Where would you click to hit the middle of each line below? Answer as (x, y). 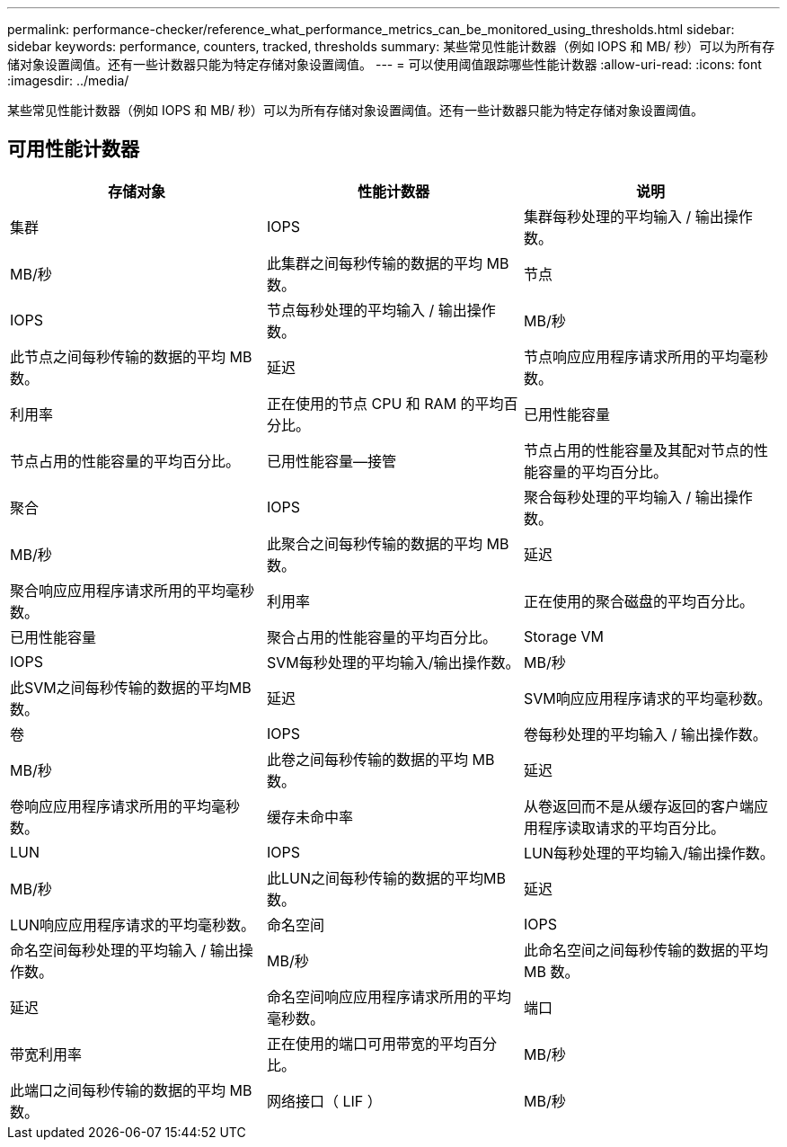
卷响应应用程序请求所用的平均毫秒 (125, 806)
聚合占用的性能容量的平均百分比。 (381, 637)
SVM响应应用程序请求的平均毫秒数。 (647, 698)
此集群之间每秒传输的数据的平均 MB (388, 263)
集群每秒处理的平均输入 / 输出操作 (638, 216)
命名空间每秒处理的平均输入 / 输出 (124, 950)
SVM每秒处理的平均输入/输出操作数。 (393, 662)
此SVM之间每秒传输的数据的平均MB (131, 687)
